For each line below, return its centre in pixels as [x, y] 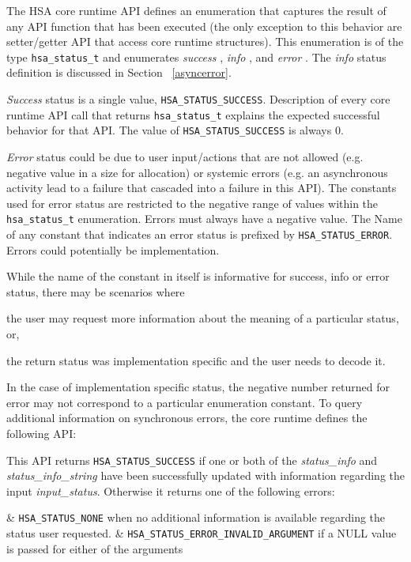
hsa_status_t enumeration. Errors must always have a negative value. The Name [204, 219]
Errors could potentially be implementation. [113, 249]
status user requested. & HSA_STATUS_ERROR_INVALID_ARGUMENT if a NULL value [202, 533]
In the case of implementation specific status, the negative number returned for [198, 387]
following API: [41, 434]
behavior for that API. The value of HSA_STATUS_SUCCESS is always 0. [175, 130]
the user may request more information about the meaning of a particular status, [203, 318]
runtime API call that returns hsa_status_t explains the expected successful [193, 114]
